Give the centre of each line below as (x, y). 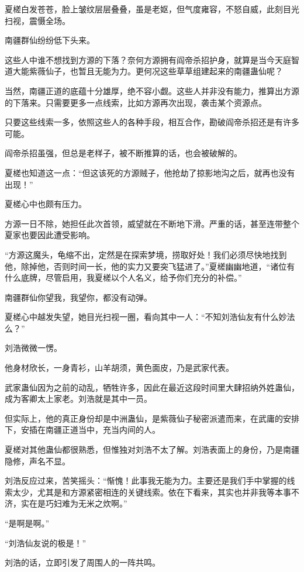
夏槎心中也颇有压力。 (46, 204)
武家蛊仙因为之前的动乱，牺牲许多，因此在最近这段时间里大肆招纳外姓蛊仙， (152, 387)
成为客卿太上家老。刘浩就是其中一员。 (78, 399)
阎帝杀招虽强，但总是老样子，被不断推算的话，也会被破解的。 (123, 153)
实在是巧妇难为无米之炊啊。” (74, 503)
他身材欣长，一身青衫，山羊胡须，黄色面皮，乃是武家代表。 (119, 368)
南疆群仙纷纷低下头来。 (50, 40)
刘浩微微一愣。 (33, 348)
